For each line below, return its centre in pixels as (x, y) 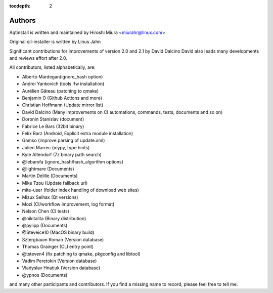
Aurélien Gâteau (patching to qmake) (60, 91)
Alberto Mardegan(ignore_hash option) (62, 76)
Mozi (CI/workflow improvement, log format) (68, 204)
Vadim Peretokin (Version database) (59, 261)
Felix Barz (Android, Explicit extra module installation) (78, 133)
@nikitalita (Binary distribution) (54, 218)
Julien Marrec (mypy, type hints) (56, 147)
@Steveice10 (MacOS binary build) (58, 232)
